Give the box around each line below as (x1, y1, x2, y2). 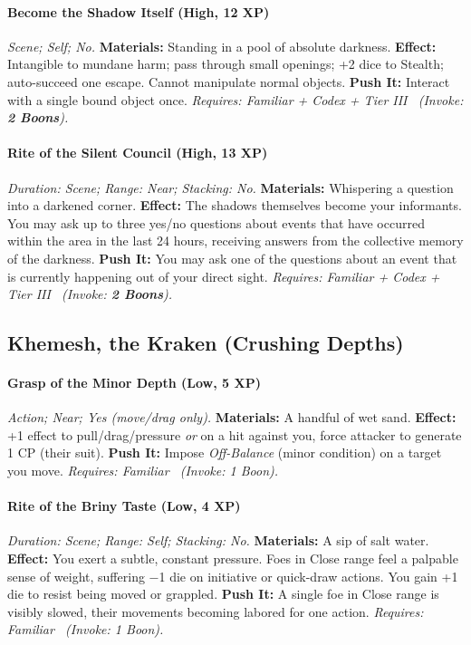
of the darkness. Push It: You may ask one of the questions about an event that (7, 248, 457, 267)
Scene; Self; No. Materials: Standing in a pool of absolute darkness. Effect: (7, 36, 437, 55)
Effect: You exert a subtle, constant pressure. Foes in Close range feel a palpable (7, 549, 458, 568)
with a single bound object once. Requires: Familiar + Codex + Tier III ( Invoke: (7, 90, 464, 109)
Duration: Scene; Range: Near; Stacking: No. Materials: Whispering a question (7, 178, 454, 197)
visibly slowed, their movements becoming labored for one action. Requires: (7, 602, 424, 621)
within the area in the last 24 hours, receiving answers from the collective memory (7, 231, 464, 250)
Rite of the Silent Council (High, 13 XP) (7, 143, 268, 162)
